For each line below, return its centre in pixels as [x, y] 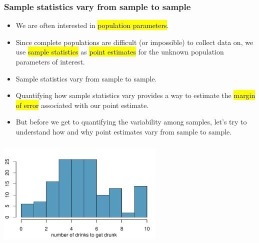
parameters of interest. [50, 61]
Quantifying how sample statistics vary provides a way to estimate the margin [135, 95]
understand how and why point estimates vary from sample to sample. [124, 131]
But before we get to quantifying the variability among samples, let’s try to [131, 122]
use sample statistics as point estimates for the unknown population [120, 52]
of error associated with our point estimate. [82, 105]
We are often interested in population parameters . [92, 25]
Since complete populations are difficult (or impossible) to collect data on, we [134, 42]
